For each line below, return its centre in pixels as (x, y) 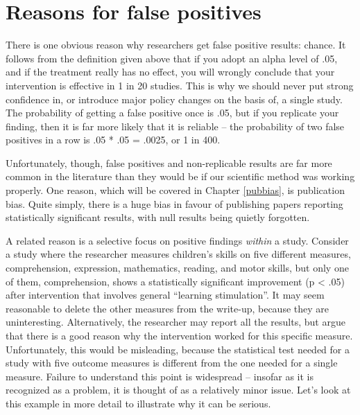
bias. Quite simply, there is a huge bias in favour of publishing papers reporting (174, 203)
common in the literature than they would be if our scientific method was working (180, 176)
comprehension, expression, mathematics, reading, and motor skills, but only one (177, 268)
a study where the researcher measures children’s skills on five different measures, (178, 254)
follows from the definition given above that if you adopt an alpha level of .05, (172, 58)
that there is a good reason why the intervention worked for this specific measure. (179, 335)
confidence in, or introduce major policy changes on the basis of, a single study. (174, 99)
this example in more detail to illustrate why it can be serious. (138, 403)
